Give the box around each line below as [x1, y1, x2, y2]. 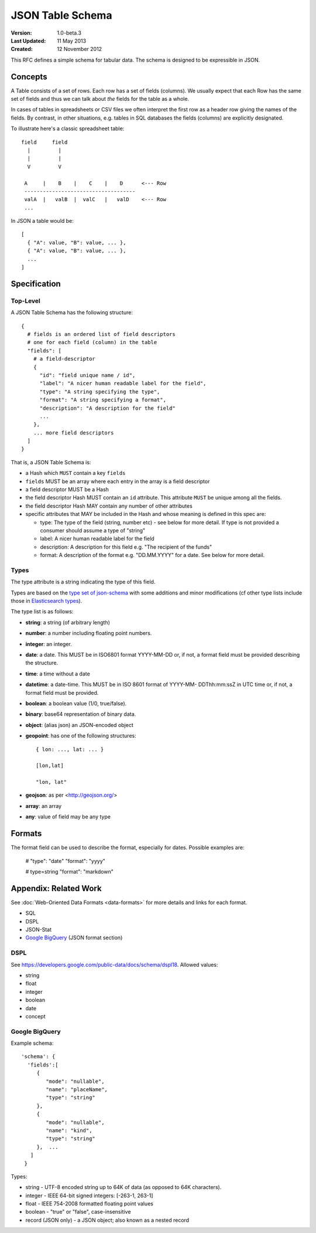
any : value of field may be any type [25, 813, 111, 820]
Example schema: [11, 1040, 54, 1047]
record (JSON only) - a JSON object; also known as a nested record [25, 1217, 190, 1224]
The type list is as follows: [11, 608, 74, 615]
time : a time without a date [25, 670, 90, 677]
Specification [11, 278, 61, 288]
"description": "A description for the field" [39, 405, 176, 412]
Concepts [11, 72, 47, 81]
